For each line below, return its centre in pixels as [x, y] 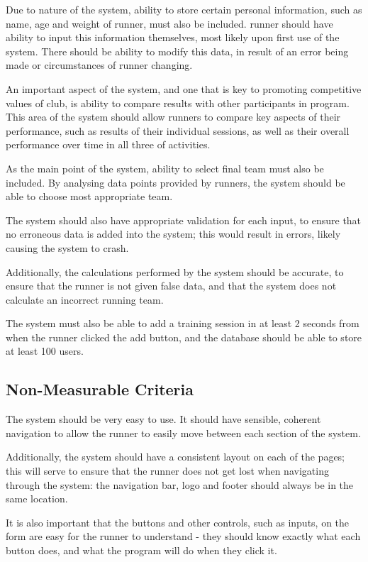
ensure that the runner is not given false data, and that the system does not [171, 286]
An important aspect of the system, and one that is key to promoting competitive [184, 88]
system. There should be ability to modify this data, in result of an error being [177, 51]
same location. [37, 498]
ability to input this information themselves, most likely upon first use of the [173, 37]
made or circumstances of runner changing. [99, 65]
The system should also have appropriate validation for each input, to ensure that [184, 220]
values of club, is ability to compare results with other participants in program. [178, 103]
